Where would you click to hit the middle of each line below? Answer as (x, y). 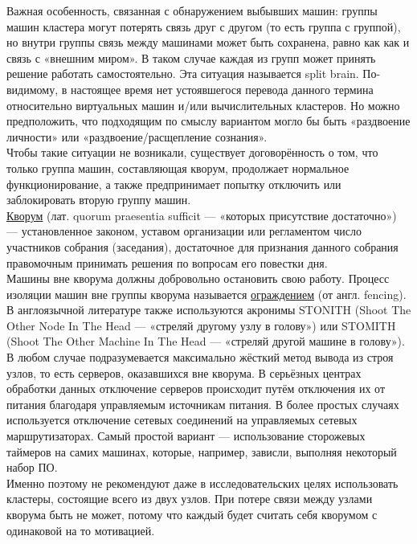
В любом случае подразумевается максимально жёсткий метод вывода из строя (200, 357)
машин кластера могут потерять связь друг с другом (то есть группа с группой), (204, 26)
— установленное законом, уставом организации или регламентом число (184, 231)
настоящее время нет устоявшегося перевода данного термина (222, 89)
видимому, (33, 89)
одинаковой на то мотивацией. (81, 530)
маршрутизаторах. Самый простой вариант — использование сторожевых (186, 436)
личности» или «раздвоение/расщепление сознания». (137, 136)
